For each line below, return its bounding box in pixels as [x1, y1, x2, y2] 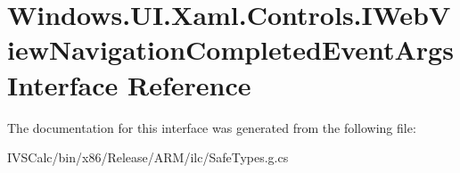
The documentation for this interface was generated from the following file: [7, 118, 416, 136]
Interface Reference [7, 66, 251, 103]
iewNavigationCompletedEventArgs [7, 31, 454, 68]
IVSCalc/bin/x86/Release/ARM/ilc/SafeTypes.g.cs [7, 148, 289, 167]
